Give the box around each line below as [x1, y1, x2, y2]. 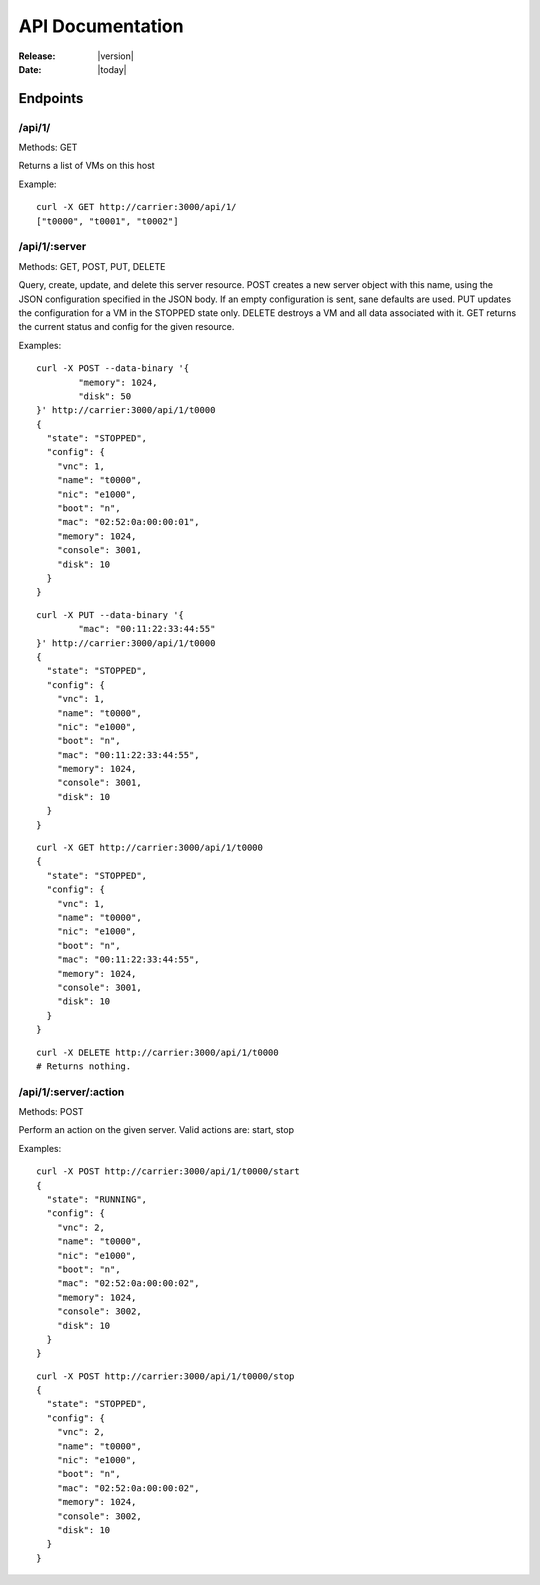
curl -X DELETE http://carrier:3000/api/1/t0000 [36, 1046, 279, 1058]
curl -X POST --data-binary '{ [36, 363, 190, 374]
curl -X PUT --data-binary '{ [36, 609, 185, 620]
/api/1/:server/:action [18, 1085, 125, 1099]
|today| [97, 63, 127, 75]
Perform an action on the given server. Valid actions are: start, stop [18, 1124, 295, 1136]
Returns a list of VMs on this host [18, 160, 155, 172]
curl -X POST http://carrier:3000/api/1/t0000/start [36, 1166, 300, 1177]
